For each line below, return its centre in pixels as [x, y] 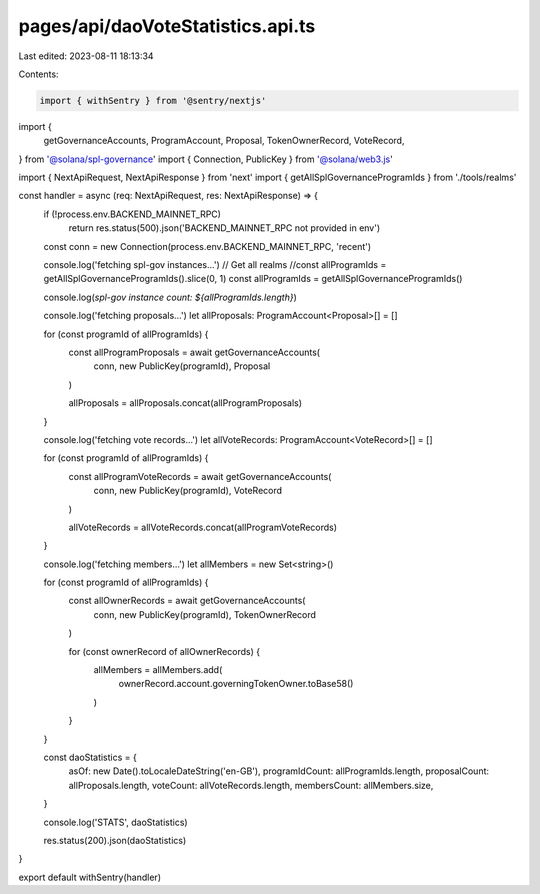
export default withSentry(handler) [90, 877]
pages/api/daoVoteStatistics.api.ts [167, 26]
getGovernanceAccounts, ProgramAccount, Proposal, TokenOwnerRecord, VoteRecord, [224, 141]
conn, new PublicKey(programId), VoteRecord [188, 491]
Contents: [38, 74]
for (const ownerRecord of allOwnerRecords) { [164, 651]
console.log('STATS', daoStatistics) [116, 822]
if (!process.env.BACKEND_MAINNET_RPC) [132, 214]
